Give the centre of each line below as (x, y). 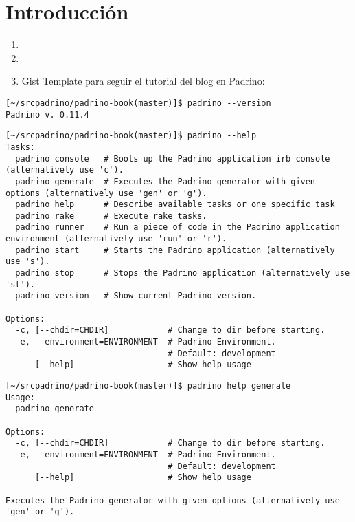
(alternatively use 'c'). (65, 170)
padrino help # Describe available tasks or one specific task (175, 205)
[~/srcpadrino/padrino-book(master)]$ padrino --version (138, 103)
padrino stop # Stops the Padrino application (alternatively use (183, 273)
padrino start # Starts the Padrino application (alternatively (175, 250)
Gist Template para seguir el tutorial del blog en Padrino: (143, 81)
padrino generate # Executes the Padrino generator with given (165, 181)
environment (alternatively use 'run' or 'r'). (116, 239)
